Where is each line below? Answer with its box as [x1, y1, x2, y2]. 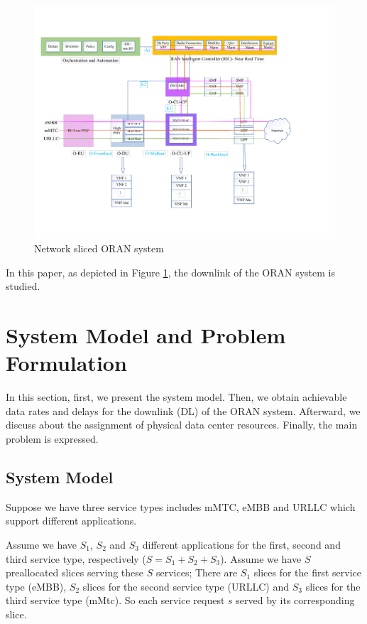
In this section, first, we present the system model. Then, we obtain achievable [6, 389, 347, 404]
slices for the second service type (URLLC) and [82, 579, 290, 593]
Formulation [6, 348, 127, 377]
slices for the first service [253, 565, 362, 580]
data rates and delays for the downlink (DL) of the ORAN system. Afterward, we [6, 403, 361, 418]
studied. [6, 279, 40, 294]
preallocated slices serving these [6, 565, 144, 580]
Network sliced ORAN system [34, 241, 164, 256]
